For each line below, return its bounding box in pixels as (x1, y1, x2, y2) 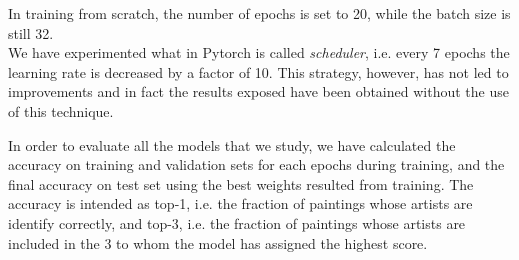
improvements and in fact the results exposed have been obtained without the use (8, 81, 509, 102)
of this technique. (8, 100, 114, 121)
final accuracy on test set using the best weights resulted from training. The (8, 173, 474, 194)
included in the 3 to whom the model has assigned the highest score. (8, 232, 428, 253)
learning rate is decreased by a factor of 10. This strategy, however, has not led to (8, 61, 509, 82)
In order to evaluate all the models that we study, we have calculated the (8, 134, 456, 155)
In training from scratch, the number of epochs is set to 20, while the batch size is (8, 3, 511, 23)
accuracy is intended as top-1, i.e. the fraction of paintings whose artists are (8, 193, 473, 214)
